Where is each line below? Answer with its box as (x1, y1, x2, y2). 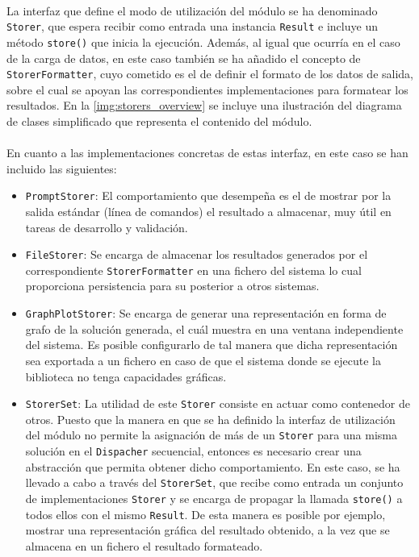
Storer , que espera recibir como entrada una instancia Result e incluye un (6, 18, 378, 35)
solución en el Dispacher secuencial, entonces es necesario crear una (25, 443, 362, 459)
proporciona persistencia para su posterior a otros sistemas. (25, 277, 320, 294)
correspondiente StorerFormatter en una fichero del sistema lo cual (25, 261, 362, 278)
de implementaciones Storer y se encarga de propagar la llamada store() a (25, 489, 403, 506)
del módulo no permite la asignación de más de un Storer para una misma (25, 426, 397, 443)
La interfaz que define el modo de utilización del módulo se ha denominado (6, 2, 378, 19)
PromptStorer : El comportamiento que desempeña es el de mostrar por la (25, 187, 392, 204)
